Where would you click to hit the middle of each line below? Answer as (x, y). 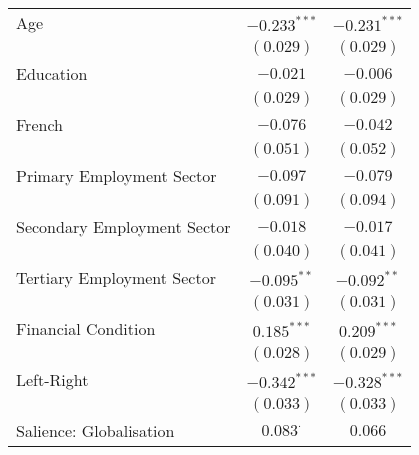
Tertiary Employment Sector (116, 277)
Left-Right (52, 379)
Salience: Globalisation (95, 430)
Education (52, 73)
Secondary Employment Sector (123, 226)
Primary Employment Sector (116, 175)
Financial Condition (86, 328)
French (39, 124)
